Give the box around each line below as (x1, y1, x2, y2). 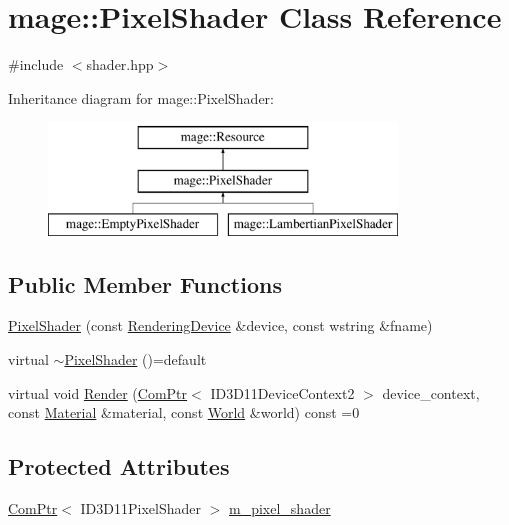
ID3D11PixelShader (80, 498, 201, 519)
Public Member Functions (8, 268, 282, 299)
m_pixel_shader (229, 498, 331, 519)
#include (8, 54, 64, 75)
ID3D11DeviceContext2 (210, 382, 355, 403)
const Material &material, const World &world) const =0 (8, 402, 360, 423)
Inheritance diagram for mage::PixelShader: (8, 87, 274, 108)
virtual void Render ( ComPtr (8, 382, 188, 403)
